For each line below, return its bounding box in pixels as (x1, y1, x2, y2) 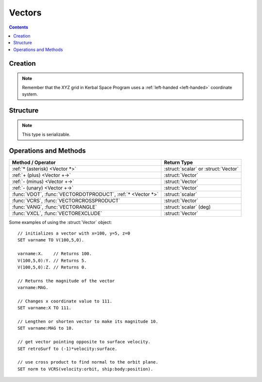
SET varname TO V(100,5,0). (17, 238, 84, 243)
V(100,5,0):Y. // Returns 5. (17, 257, 87, 263)
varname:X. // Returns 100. (17, 251, 92, 256)
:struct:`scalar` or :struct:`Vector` (164, 165, 239, 172)
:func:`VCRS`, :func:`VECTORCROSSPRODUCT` (12, 197, 121, 204)
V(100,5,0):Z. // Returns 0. (17, 264, 87, 270)
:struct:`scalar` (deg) (164, 204, 211, 210)
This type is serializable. (22, 131, 70, 137)
